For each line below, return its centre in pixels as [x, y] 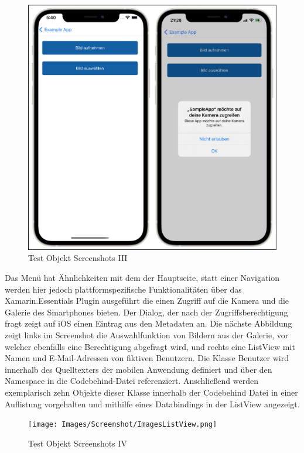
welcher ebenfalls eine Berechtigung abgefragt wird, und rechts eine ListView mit [150, 346]
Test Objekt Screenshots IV [78, 443]
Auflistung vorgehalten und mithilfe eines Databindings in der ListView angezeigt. [152, 404]
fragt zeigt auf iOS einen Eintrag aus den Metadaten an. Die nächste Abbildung [148, 323]
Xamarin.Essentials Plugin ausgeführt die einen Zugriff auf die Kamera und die [147, 301]
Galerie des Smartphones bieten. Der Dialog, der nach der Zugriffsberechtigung [146, 312]
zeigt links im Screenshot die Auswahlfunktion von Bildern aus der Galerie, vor [147, 334]
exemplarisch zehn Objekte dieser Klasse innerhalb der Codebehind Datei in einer [151, 392]
